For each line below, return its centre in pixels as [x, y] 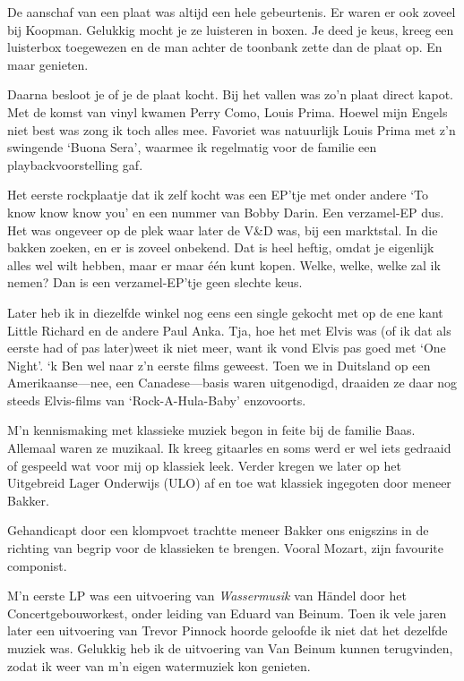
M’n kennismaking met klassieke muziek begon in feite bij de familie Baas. [211, 430]
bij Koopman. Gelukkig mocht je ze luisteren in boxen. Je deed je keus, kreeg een [231, 29]
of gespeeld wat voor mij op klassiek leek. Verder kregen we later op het [204, 465]
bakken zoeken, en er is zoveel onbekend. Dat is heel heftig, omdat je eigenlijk [221, 247]
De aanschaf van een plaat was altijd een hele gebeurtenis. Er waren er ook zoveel [232, 12]
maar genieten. [48, 64]
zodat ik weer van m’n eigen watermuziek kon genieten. [159, 665]
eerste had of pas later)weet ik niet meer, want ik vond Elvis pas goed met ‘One [227, 348]
